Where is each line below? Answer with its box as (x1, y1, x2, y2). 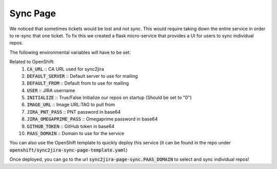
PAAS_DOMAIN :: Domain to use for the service (27, 131, 125, 137)
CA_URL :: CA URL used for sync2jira (27, 66, 105, 72)
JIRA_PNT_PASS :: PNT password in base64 (27, 109, 121, 115)
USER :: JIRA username (27, 87, 75, 93)
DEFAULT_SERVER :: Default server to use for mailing (27, 73, 138, 79)
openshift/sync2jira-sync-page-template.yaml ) (9, 146, 128, 153)
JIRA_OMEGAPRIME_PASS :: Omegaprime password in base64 (27, 116, 158, 122)
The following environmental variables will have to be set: (9, 49, 131, 55)
